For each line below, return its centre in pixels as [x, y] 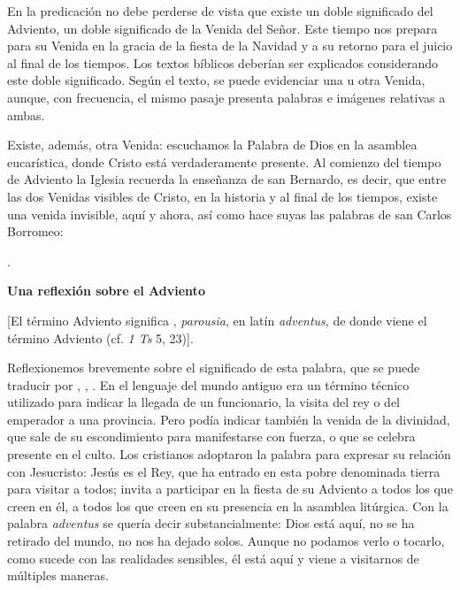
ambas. [26, 115]
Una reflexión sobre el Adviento [106, 291]
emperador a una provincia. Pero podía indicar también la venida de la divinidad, [229, 419]
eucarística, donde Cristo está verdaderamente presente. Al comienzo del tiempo [224, 161]
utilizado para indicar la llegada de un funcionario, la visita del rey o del [204, 402]
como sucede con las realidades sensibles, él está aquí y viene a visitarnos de [213, 558]
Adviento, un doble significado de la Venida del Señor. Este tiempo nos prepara [222, 28]
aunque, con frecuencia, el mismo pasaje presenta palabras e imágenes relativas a [226, 97]
